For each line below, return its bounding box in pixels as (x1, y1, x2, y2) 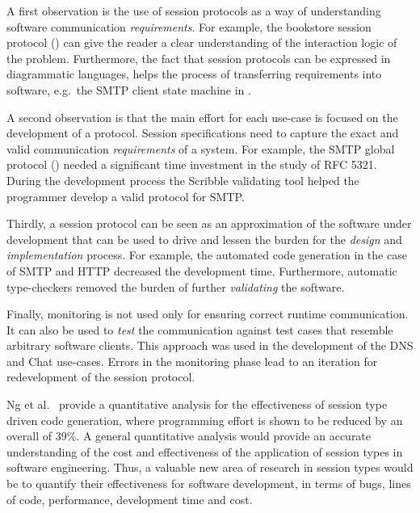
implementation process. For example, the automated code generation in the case (6, 246, 407, 263)
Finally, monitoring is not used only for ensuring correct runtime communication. (6, 305, 409, 322)
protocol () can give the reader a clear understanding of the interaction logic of (6, 34, 397, 51)
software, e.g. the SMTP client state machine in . (6, 81, 251, 98)
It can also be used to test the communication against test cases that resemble (6, 321, 393, 338)
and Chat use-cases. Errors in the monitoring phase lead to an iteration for (6, 352, 378, 369)
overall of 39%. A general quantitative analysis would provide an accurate (6, 427, 372, 444)
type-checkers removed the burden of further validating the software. (6, 278, 345, 295)
